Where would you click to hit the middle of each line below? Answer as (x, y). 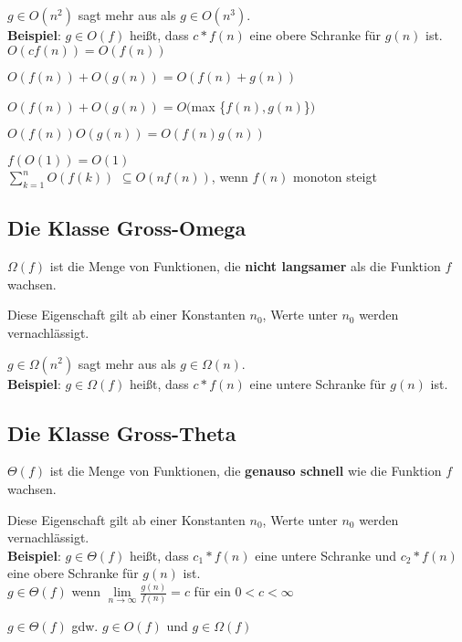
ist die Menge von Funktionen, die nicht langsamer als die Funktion (245, 266)
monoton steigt (335, 177)
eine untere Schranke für (318, 383)
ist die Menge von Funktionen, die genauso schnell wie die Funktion (246, 471)
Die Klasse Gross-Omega (127, 228)
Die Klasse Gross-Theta (122, 432)
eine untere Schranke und (326, 555)
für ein (212, 591)
